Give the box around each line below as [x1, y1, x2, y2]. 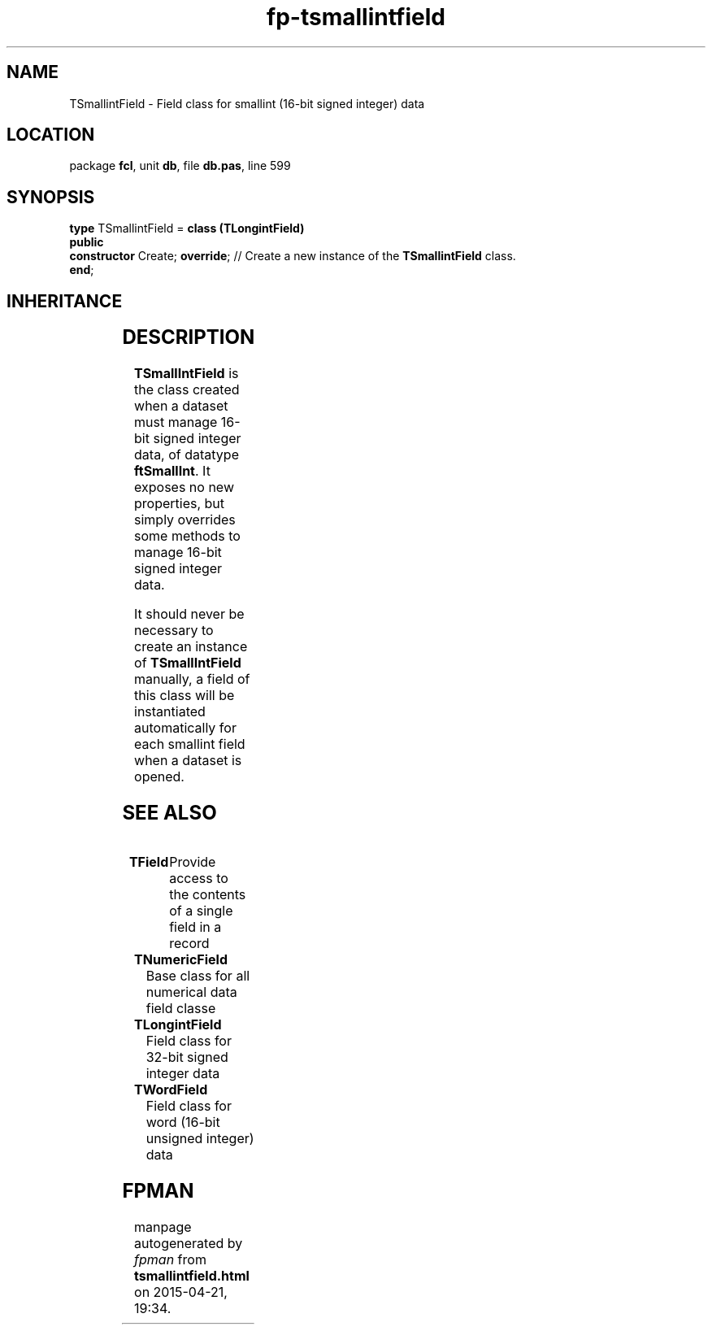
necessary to [134, 622, 214, 639]
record [169, 934, 210, 951]
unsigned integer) [145, 1129, 254, 1146]
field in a [169, 918, 222, 935]
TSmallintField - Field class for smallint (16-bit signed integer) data [69, 96, 425, 111]
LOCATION [7, 124, 95, 146]
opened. [134, 768, 185, 785]
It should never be [134, 606, 245, 623]
